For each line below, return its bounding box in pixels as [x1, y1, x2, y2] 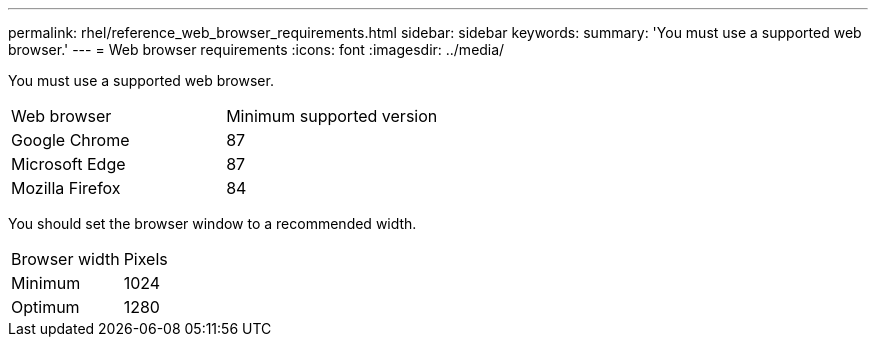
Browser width [11, 249, 120, 269]
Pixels [123, 249, 168, 269]
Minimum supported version [226, 106, 438, 126]
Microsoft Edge [11, 154, 126, 174]
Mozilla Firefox [11, 178, 121, 198]
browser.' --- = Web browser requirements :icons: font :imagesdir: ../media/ [8, 41, 505, 58]
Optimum [11, 297, 80, 317]
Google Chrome [11, 130, 130, 150]
